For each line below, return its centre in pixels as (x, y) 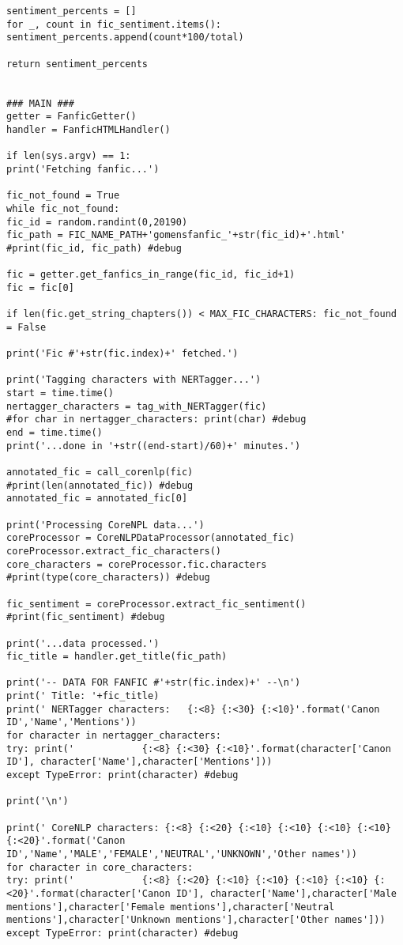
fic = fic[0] (40, 287)
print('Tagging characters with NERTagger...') (134, 380)
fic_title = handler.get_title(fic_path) (117, 657)
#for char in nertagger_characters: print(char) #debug (156, 420)
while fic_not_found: (63, 208)
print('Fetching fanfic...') (83, 169)
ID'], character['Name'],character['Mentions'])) (139, 762)
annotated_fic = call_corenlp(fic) (100, 472)
